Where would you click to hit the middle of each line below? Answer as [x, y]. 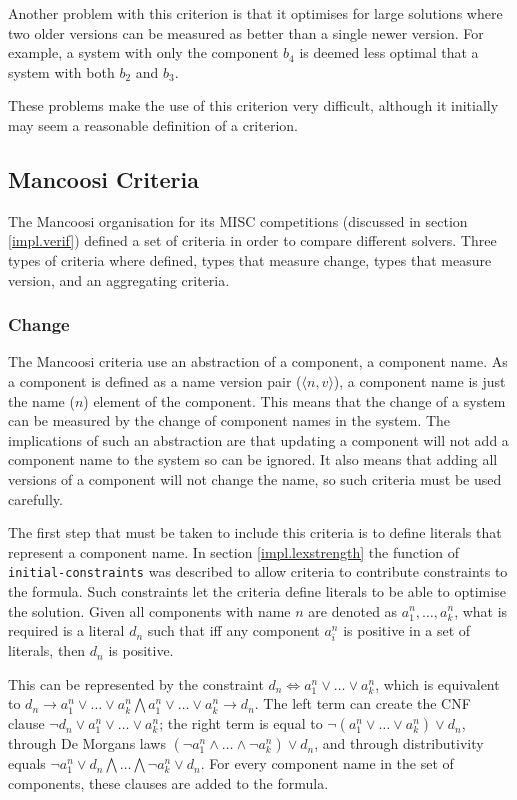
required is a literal [66, 630]
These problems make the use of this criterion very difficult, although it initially [253, 105]
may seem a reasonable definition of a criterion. [153, 124]
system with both [61, 71]
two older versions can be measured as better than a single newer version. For [246, 32]
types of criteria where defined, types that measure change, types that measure [250, 259]
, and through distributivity [399, 743]
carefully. [35, 498]
